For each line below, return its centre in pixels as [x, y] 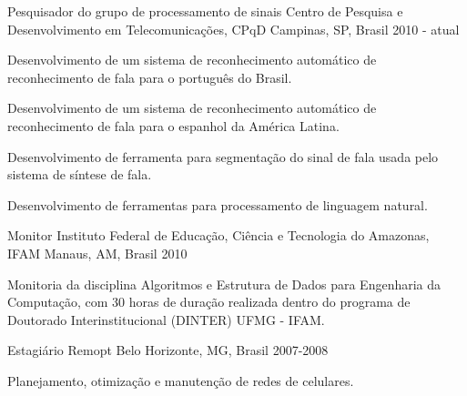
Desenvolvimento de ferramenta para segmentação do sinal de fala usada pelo [223, 156]
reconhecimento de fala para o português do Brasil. [150, 77]
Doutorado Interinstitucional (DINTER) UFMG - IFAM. [166, 319]
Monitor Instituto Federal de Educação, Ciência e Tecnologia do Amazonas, [218, 235]
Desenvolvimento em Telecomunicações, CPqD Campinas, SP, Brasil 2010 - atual [233, 29]
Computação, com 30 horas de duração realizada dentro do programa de [209, 302]
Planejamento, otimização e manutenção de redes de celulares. [181, 380]
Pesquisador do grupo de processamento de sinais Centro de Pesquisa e [205, 11]
